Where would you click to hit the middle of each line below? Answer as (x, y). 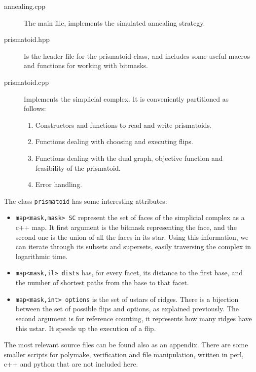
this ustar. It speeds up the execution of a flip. (86, 328)
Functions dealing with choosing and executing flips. (114, 141)
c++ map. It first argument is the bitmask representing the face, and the (126, 227)
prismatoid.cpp (27, 82)
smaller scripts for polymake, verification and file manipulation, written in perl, (124, 354)
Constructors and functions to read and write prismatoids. (124, 125)
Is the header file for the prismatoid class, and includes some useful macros (137, 56)
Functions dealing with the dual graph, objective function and (129, 158)
